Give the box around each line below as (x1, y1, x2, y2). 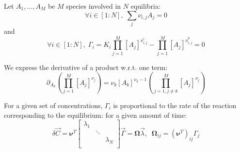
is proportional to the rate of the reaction (113, 100, 237, 110)
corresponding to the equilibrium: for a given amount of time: (4, 110, 187, 120)
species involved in (66, 1, 121, 11)
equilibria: (130, 1, 160, 11)
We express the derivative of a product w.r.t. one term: (4, 62, 168, 72)
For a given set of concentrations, (4, 100, 103, 110)
